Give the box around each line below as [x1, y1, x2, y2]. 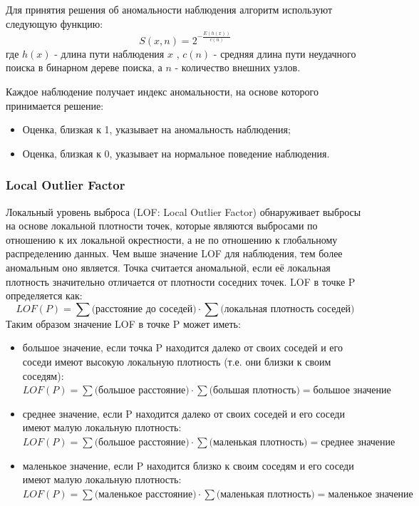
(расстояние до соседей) [91, 304, 197, 314]
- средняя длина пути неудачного [213, 46, 356, 61]
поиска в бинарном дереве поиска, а [6, 60, 162, 75]
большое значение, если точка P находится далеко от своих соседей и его [22, 340, 343, 355]
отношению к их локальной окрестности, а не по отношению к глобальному [6, 232, 338, 247]
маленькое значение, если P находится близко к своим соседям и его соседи [22, 458, 354, 473]
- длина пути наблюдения [54, 46, 165, 61]
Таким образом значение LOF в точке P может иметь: [6, 316, 241, 331]
